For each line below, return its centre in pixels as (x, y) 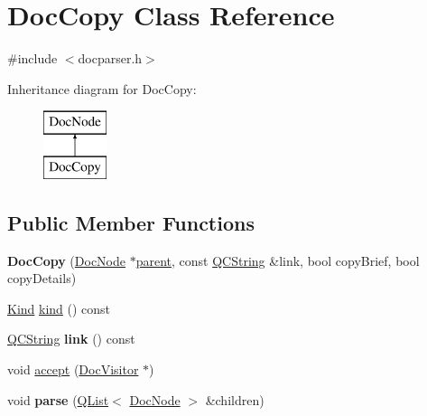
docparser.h (110, 58)
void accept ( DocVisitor (73, 369)
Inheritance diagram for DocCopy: (102, 88)
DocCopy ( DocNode (66, 260)
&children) (235, 399)
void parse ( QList (58, 399)
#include (32, 58)
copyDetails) (42, 278)
